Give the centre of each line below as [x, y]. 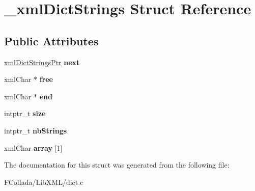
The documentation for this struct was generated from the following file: [117, 165]
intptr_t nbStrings [36, 130]
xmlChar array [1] [33, 147]
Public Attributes [51, 40]
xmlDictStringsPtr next [42, 62]
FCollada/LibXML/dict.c [44, 182]
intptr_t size [25, 113]
